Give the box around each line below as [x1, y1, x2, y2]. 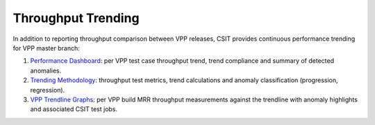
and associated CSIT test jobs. [30, 105, 118, 113]
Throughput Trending [12, 10, 140, 26]
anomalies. [30, 66, 62, 75]
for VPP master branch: [12, 44, 80, 52]
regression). [30, 86, 65, 94]
